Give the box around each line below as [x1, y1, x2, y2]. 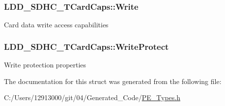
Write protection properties [4, 60, 86, 70]
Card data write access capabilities [4, 20, 109, 30]
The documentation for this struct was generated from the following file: [4, 76, 222, 86]
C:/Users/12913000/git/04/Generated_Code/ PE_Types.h [4, 92, 180, 103]
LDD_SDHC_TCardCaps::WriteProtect [4, 40, 169, 52]
